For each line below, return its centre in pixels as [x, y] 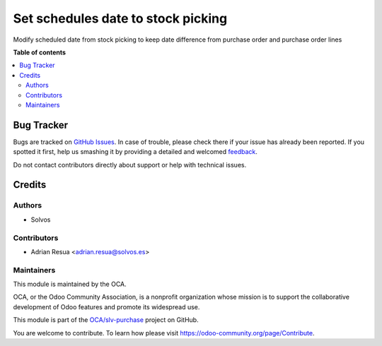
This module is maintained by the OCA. [70, 284]
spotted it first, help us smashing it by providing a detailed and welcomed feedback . [135, 152]
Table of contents [40, 52]
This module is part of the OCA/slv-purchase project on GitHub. [106, 320]
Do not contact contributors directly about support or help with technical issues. [130, 165]
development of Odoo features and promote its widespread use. [106, 306]
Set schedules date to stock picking [120, 18]
